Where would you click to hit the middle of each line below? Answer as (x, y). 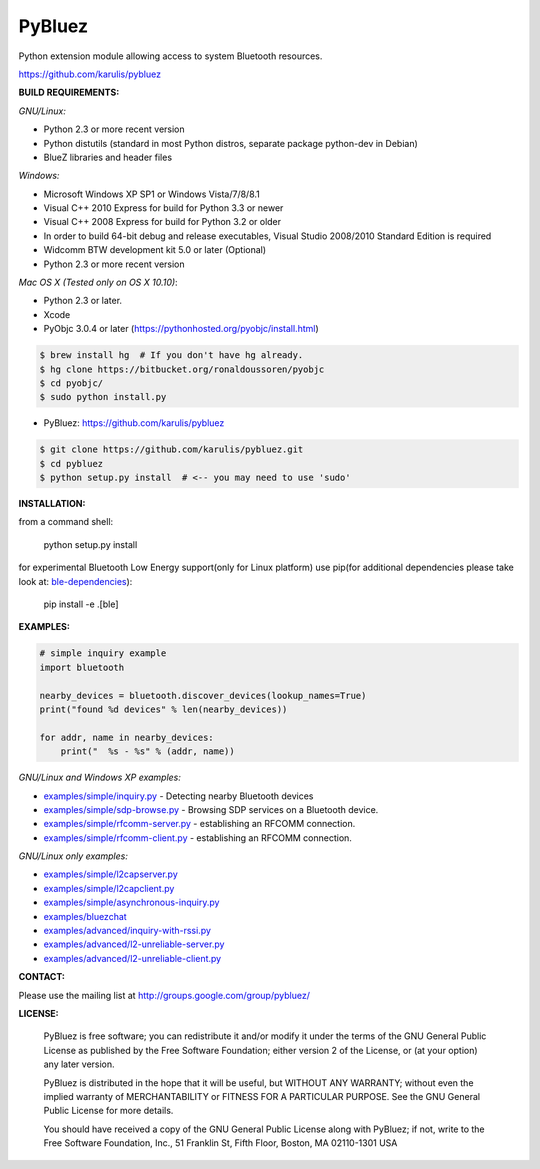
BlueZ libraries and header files (108, 157)
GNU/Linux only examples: (73, 856)
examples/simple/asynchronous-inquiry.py (131, 902)
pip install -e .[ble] (81, 604)
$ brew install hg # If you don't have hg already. (171, 355)
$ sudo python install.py (103, 397)
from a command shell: (66, 522)
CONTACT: (41, 977)
